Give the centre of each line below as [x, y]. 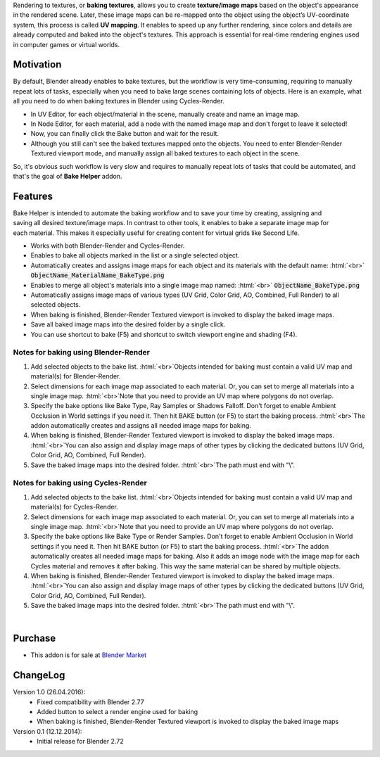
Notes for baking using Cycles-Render [80, 483]
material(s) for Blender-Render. [76, 376]
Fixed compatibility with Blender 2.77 [90, 702]
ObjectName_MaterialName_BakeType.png [97, 275]
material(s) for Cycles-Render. [75, 507]
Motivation [37, 64]
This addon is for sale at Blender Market [89, 655]
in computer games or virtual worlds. [66, 44]
